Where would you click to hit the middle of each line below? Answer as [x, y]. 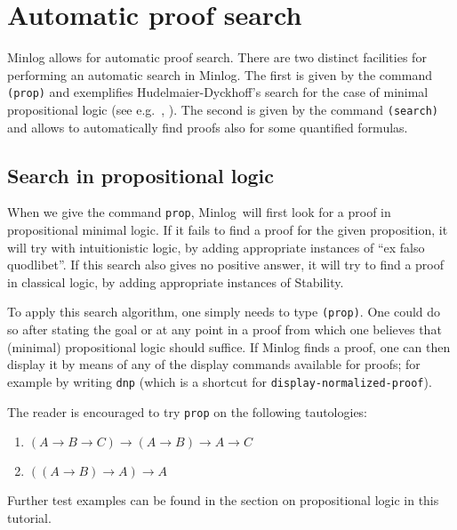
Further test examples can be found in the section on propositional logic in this [223, 500]
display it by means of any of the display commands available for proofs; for [214, 364]
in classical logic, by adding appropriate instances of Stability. [176, 281]
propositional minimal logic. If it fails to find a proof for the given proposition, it [228, 230]
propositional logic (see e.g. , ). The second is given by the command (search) [223, 109]
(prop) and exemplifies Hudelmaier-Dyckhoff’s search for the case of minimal [218, 92]
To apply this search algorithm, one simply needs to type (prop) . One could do [224, 312]
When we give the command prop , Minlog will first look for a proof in [199, 212]
